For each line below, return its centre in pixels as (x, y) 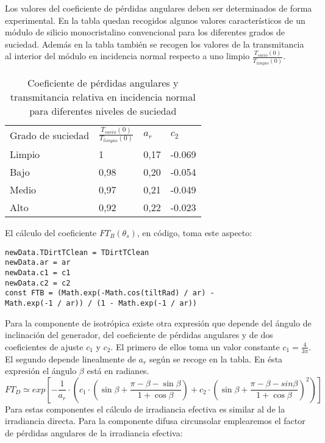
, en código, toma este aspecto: (195, 233)
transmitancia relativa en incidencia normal (103, 96)
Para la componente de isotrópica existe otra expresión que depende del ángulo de (158, 322)
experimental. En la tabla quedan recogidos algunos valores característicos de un (155, 20)
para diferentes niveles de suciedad (103, 110)
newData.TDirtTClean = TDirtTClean (77, 252)
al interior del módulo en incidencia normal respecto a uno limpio (127, 56)
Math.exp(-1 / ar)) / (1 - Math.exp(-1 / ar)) (101, 303)
